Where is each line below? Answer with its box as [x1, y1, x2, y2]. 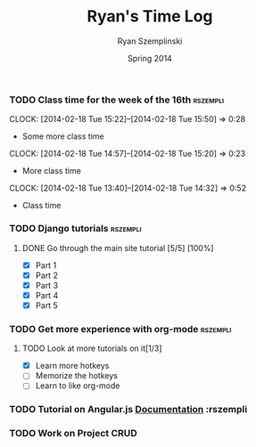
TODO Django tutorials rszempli [9, 223, 142, 235]
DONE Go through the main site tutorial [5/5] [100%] [21, 242, 214, 253]
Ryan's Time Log [87, 6, 213, 27]
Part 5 [35, 300, 58, 311]
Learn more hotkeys [35, 361, 110, 371]
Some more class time [21, 131, 104, 142]
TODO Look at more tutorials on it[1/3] [21, 343, 162, 354]
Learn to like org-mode [35, 380, 120, 391]
